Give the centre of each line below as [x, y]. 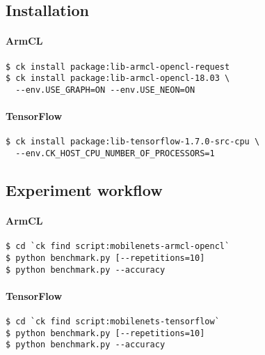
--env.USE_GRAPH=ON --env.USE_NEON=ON [105, 90]
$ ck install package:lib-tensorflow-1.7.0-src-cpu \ [133, 142]
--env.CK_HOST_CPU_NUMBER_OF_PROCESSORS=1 [115, 153]
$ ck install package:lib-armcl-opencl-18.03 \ [118, 78]
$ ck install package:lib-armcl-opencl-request [118, 67]
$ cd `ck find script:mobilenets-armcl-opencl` [118, 247]
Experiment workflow [84, 190]
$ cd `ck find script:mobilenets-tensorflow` [113, 322]
